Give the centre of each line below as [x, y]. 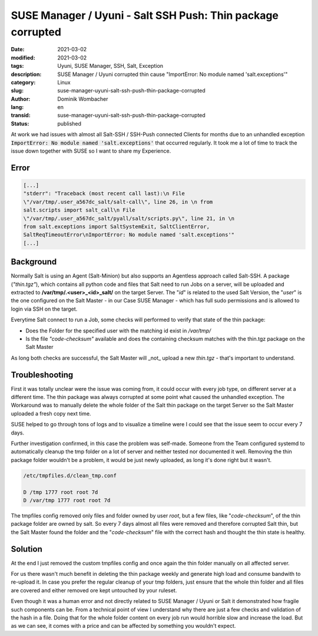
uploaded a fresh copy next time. [51, 413]
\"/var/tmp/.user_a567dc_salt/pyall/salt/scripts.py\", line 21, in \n [129, 218]
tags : [17, 66]
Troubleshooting [42, 375]
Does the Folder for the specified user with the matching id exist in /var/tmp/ [118, 331]
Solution [26, 549]
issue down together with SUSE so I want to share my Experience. [91, 151]
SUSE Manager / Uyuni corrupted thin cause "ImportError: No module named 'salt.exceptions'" [173, 74]
